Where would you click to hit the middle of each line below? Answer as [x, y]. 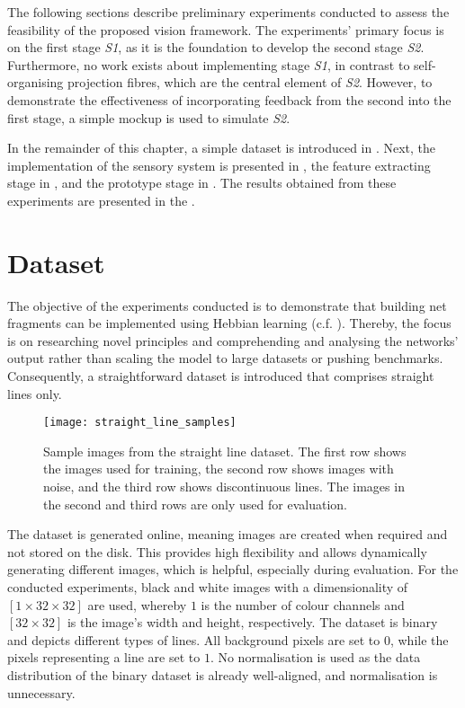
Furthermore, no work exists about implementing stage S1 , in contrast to [209, 64]
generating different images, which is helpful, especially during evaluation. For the [233, 569]
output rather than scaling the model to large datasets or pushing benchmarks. [225, 358]
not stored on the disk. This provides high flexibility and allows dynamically [217, 551]
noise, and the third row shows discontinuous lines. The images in [224, 487]
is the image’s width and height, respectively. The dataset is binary [252, 622]
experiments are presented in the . [101, 200]
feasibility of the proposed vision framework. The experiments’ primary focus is [226, 29]
